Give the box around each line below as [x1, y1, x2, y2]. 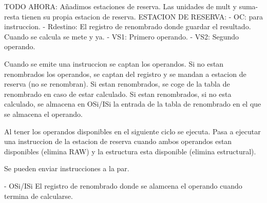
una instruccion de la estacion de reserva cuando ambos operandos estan [4, 136, 232, 147]
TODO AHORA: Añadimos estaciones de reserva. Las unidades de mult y [4, 1, 237, 11]
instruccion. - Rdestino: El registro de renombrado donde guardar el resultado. [4, 21, 251, 32]
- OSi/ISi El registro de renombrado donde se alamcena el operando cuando [4, 180, 242, 191]
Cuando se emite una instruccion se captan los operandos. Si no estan [4, 58, 224, 69]
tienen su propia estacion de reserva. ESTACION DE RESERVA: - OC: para [22, 11, 263, 22]
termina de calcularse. [4, 190, 73, 201]
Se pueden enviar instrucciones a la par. [4, 163, 129, 174]
